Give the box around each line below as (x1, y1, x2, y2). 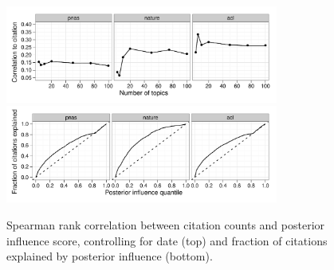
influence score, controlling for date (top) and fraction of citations (6, 232, 328, 248)
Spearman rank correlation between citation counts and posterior (6, 216, 325, 233)
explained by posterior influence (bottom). (6, 248, 213, 264)
